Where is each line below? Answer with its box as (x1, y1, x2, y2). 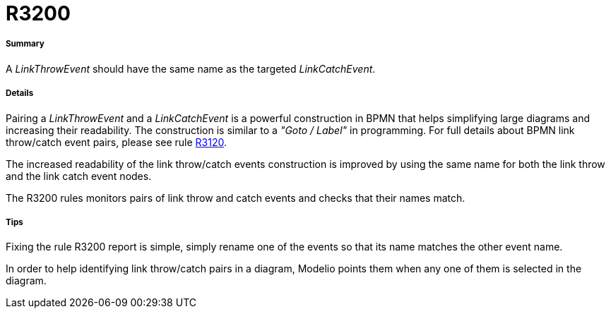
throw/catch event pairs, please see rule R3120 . (6, 135, 227, 148)
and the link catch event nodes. (6, 169, 152, 182)
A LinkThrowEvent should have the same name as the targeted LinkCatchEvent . (6, 62, 376, 75)
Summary (6, 39, 45, 49)
